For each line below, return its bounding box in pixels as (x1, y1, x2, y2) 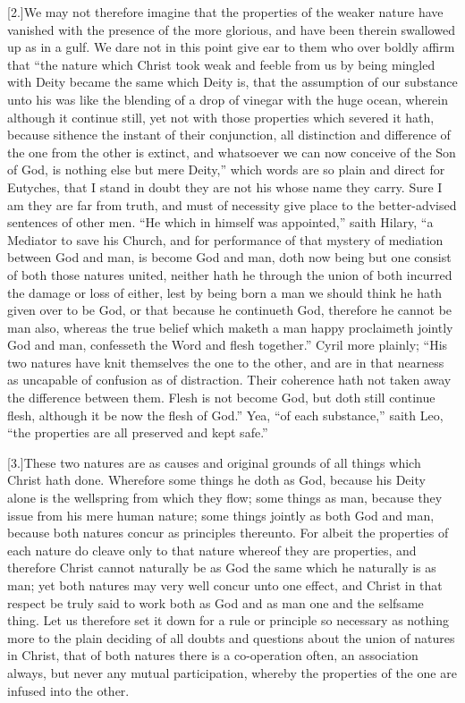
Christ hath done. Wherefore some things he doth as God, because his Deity (7, 470, 426, 489)
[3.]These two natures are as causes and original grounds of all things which (7, 453, 421, 471)
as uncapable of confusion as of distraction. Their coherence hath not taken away (7, 370, 452, 389)
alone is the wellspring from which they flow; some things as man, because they (7, 488, 443, 507)
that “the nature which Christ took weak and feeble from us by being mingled (7, 55, 435, 73)
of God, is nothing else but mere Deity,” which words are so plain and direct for (7, 160, 445, 179)
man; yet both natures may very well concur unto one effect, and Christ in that (7, 576, 443, 594)
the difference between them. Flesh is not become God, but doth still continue (7, 388, 435, 407)
